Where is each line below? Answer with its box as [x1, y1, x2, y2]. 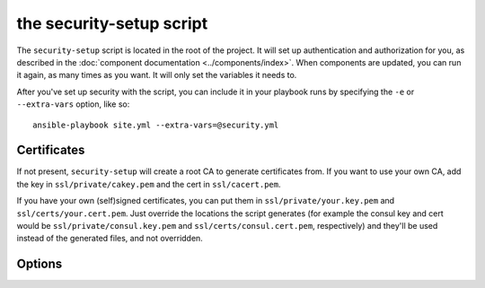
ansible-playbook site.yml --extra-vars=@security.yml [32, 119, 279, 130]
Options [16, 257, 63, 272]
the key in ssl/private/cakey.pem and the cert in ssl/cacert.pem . [16, 179, 282, 189]
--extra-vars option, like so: [16, 99, 130, 109]
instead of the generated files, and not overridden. [16, 233, 204, 244]
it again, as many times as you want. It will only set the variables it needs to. [16, 70, 297, 81]
